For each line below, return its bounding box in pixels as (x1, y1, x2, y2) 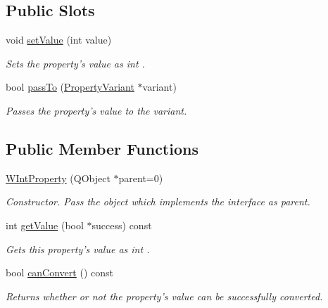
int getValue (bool (6, 217, 84, 232)
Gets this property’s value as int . (6, 241, 150, 256)
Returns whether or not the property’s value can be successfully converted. (6, 288, 323, 303)
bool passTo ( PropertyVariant (6, 79, 134, 94)
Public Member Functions (6, 137, 198, 159)
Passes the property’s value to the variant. (6, 103, 187, 117)
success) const (92, 217, 152, 232)
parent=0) (118, 170, 163, 185)
